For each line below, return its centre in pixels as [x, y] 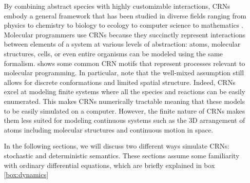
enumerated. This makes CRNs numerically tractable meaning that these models [125, 101]
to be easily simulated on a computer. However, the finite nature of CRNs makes [125, 110]
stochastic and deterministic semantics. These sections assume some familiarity [122, 155]
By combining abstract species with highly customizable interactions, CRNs [117, 6]
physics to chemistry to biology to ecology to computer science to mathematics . [124, 25]
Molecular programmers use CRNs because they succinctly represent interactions [125, 34]
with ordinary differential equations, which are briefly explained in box [109, 165]
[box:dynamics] [26, 175]
